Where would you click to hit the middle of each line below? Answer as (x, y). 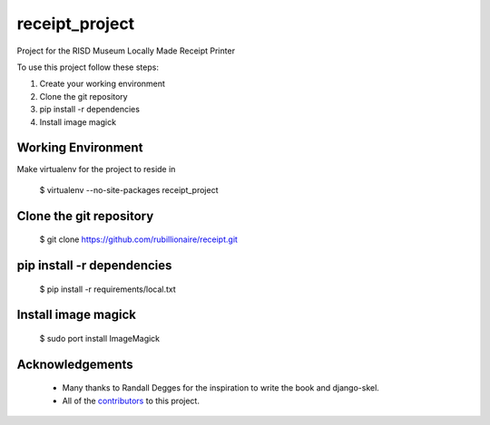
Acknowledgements (75, 364)
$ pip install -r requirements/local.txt (108, 289)
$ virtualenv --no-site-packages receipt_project (129, 189)
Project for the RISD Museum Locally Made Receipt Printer (126, 51)
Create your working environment (102, 84)
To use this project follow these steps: (88, 67)
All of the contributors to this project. (131, 401)
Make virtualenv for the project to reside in (96, 169)
